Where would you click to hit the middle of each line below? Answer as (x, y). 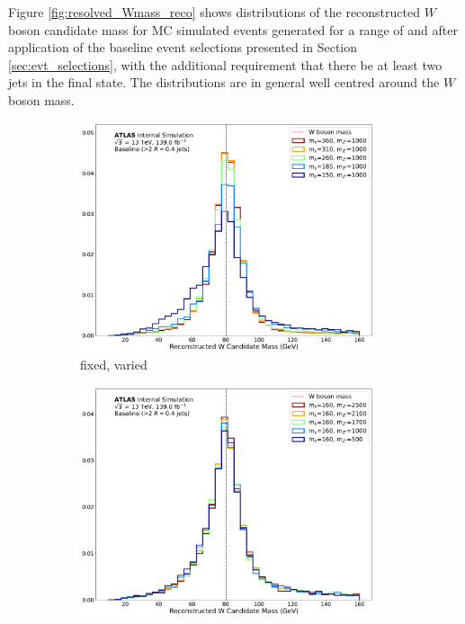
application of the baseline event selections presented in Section (183, 47)
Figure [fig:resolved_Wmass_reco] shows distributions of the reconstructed (215, 12)
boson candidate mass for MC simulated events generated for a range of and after (233, 29)
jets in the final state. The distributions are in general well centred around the (224, 82)
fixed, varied (114, 365)
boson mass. (41, 99)
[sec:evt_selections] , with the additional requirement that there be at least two (225, 64)
